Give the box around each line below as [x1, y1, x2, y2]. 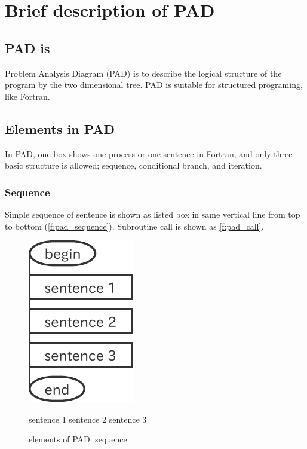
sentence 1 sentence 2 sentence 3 [29, 413, 147, 425]
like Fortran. [5, 90, 50, 102]
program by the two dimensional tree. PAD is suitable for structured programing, [5, 78, 303, 91]
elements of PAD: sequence [29, 433, 127, 445]
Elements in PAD [5, 119, 115, 138]
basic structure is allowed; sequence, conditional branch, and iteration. [5, 159, 262, 172]
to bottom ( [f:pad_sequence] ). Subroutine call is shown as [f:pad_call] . [5, 219, 264, 232]
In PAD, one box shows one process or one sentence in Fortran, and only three [5, 147, 293, 160]
